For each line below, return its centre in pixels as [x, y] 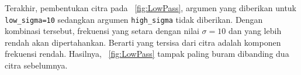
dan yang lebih [255, 31]
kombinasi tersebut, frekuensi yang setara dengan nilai [102, 31]
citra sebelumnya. [36, 65]
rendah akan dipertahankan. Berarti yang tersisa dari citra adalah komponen [143, 42]
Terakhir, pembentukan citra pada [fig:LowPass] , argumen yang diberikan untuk [151, 8]
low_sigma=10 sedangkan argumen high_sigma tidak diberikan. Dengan [134, 19]
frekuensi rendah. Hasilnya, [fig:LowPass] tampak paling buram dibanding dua [147, 54]
